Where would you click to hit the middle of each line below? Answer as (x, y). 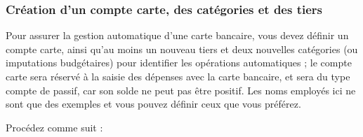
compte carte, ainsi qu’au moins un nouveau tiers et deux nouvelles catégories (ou (182, 49)
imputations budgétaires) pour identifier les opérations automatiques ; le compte (179, 63)
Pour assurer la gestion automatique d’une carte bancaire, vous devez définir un (177, 35)
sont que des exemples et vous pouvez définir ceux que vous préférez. (153, 104)
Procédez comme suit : (54, 127)
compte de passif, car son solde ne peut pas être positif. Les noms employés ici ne (181, 90)
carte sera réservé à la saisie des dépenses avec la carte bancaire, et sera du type (178, 76)
